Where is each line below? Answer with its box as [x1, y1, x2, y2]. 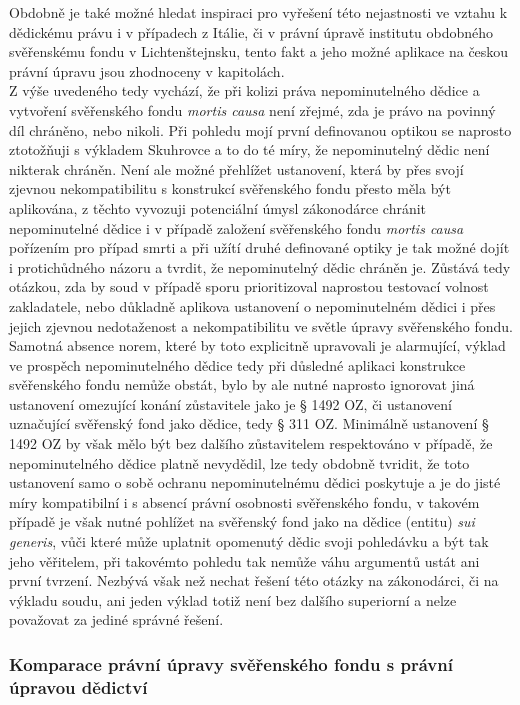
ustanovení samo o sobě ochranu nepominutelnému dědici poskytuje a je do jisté [9, 472, 501, 493]
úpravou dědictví [9, 674, 148, 699]
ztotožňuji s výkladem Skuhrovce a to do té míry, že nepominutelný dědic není [9, 139, 490, 160]
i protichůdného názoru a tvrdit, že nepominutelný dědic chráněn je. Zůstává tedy [9, 256, 511, 277]
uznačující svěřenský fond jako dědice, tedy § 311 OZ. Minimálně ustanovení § [9, 413, 489, 434]
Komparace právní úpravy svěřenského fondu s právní [9, 651, 453, 676]
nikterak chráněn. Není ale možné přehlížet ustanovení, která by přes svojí [9, 158, 464, 179]
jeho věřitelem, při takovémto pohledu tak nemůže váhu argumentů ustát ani [9, 550, 480, 571]
